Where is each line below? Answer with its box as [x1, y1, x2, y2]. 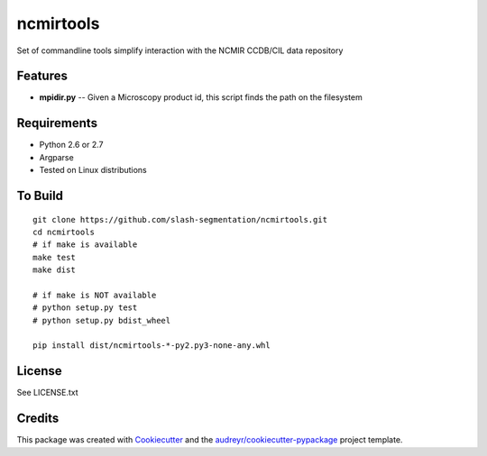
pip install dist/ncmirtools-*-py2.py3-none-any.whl [32, 341, 271, 351]
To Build [16, 187, 63, 203]
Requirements [16, 115, 98, 131]
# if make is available [32, 240, 138, 250]
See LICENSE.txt [16, 388, 78, 398]
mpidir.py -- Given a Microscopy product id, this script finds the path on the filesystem [39, 92, 363, 103]
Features [16, 68, 68, 84]
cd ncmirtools [32, 226, 95, 237]
